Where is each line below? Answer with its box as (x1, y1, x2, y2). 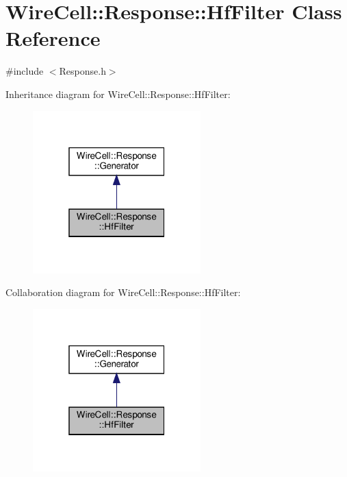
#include (5, 64, 44, 78)
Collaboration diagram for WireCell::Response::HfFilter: (5, 285, 241, 299)
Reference (5, 24, 101, 52)
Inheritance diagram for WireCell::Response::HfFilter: (5, 86, 231, 101)
